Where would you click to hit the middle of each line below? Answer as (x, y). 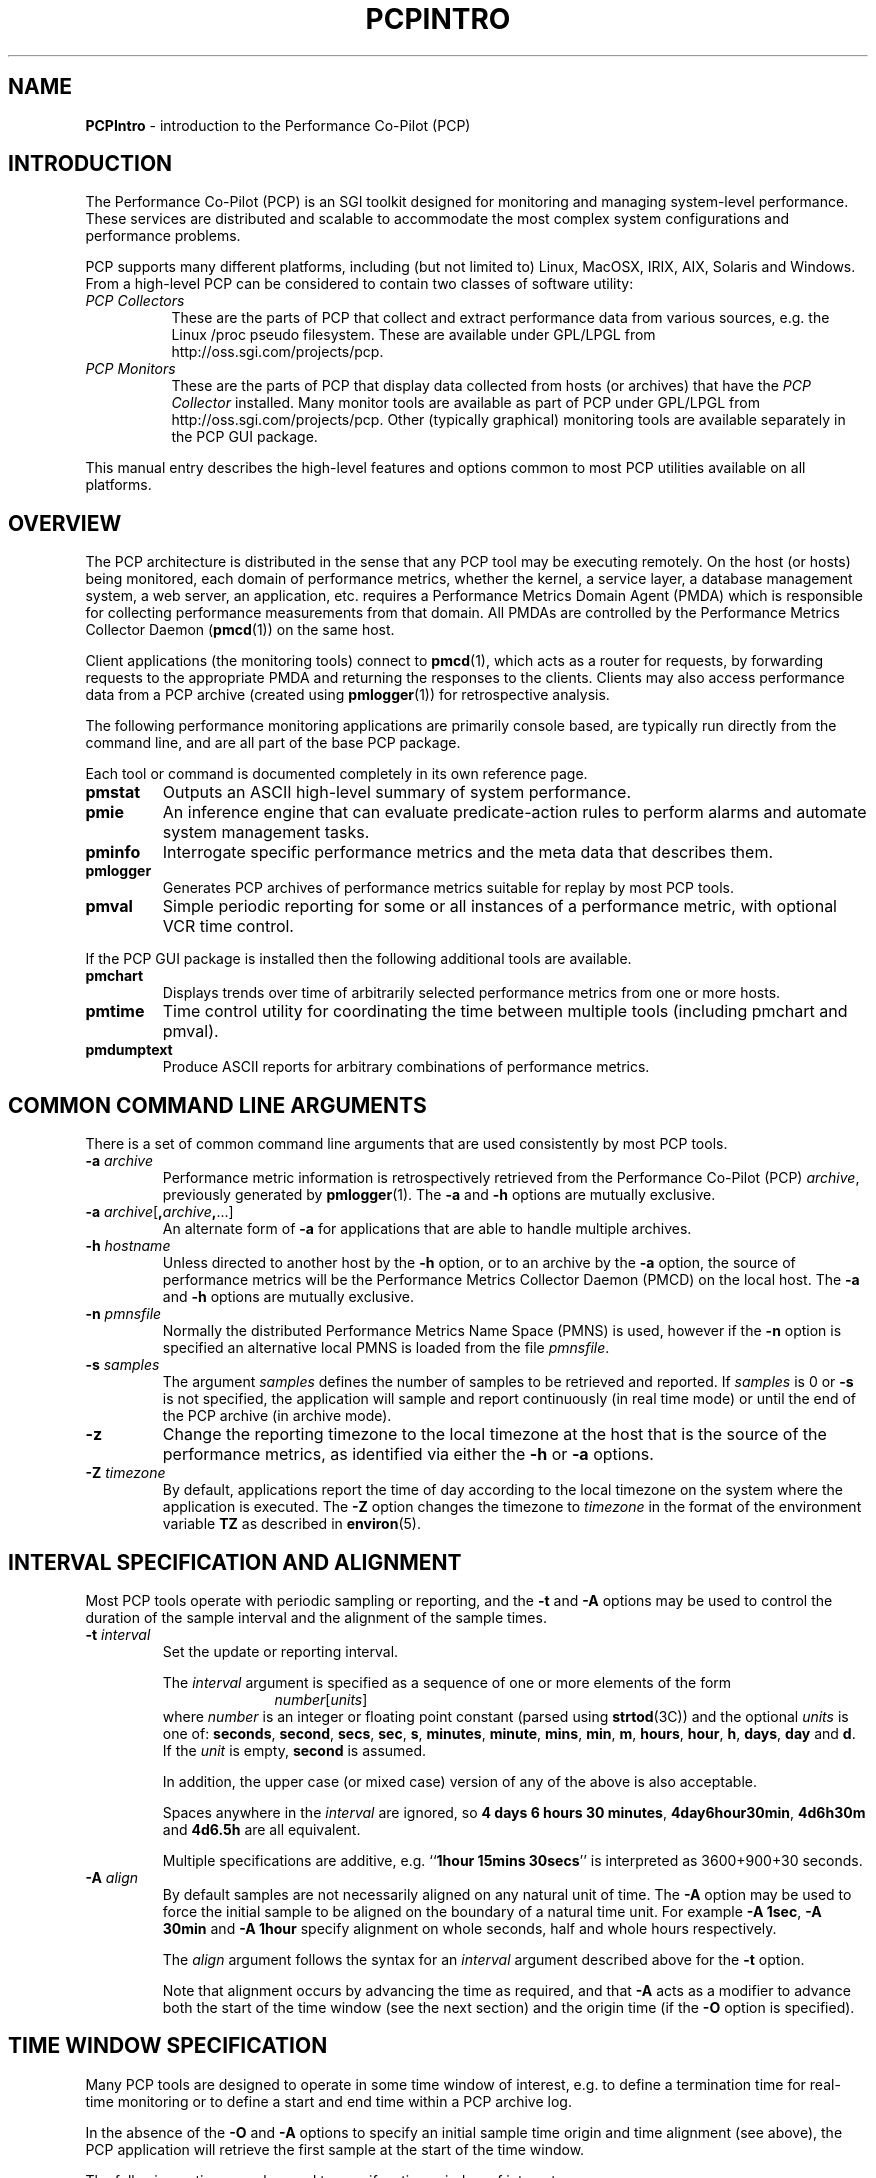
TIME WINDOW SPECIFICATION (168, 2046)
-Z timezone (125, 1473)
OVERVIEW (65, 523)
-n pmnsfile (123, 1314)
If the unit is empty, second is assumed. (294, 1750)
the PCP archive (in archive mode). (277, 1416)
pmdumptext (129, 1050)
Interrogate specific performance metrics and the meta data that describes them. (468, 852)
